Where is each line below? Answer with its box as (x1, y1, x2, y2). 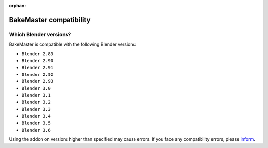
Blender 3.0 (21, 85, 51, 91)
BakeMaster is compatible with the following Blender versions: (9, 41, 136, 47)
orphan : (9, 3, 26, 8)
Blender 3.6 (21, 127, 51, 133)
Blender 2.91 (21, 65, 54, 71)
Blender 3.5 (21, 120, 51, 126)
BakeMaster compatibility (9, 15, 91, 24)
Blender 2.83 (21, 51, 54, 57)
